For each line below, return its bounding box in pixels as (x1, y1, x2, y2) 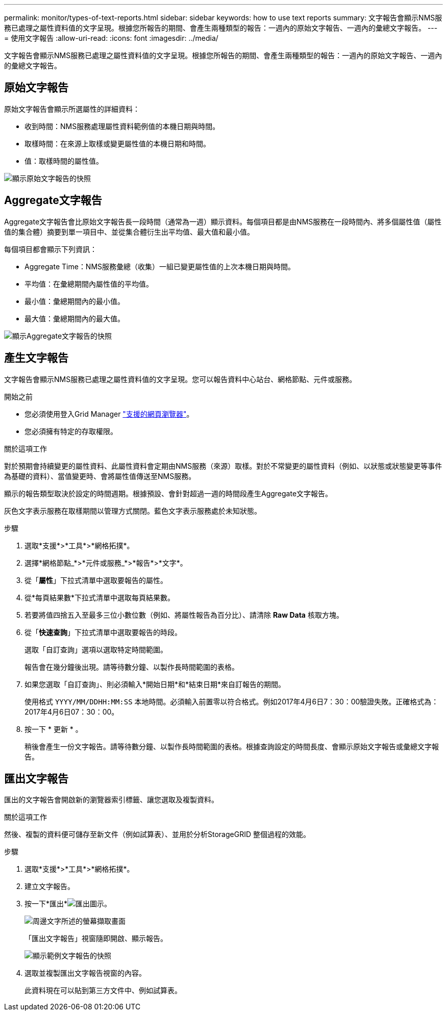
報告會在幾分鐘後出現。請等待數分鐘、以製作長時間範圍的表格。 (24, 662, 239, 671)
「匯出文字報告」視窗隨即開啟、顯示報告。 (24, 934, 167, 943)
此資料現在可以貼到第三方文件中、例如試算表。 (24, 986, 182, 995)
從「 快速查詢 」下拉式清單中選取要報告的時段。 (24, 627, 182, 637)
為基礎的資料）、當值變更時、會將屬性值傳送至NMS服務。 (4, 471, 196, 480)
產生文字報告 (4, 351, 68, 365)
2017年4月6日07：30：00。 (24, 707, 119, 716)
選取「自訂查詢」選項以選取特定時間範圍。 (24, 645, 167, 654)
